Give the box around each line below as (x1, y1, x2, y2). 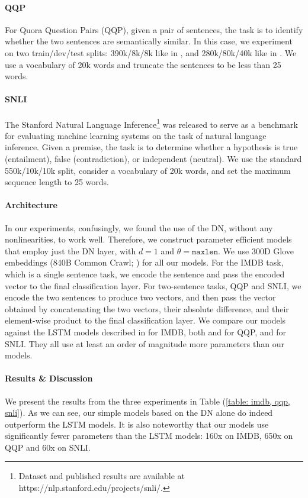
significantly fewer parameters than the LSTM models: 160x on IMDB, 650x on (5, 429, 293, 442)
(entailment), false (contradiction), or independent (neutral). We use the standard (5, 153, 302, 164)
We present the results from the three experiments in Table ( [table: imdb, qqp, (5, 394, 290, 407)
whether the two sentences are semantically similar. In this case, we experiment (5, 35, 293, 47)
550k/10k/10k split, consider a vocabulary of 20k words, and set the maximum (5, 164, 291, 176)
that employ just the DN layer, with (5, 244, 136, 257)
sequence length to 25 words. (5, 176, 109, 188)
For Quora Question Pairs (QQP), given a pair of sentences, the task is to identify (5, 23, 303, 35)
